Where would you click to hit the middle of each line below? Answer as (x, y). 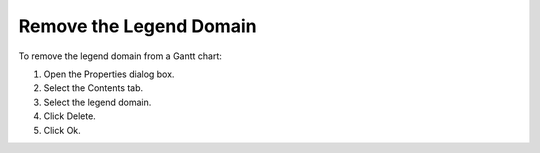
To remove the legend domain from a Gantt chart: (120, 56)
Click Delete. (70, 116)
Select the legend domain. (97, 102)
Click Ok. (62, 130)
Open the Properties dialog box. (109, 74)
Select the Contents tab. (93, 88)
